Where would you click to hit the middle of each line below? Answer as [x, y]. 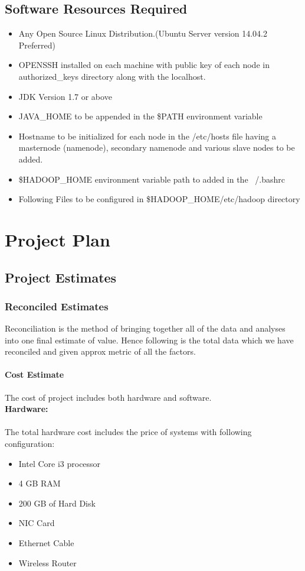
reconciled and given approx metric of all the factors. [100, 351]
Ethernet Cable [46, 543]
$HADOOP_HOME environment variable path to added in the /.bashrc [152, 179]
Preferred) [37, 45]
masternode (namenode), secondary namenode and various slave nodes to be [157, 147]
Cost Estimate [35, 374]
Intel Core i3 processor [60, 463]
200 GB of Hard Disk [57, 503]
